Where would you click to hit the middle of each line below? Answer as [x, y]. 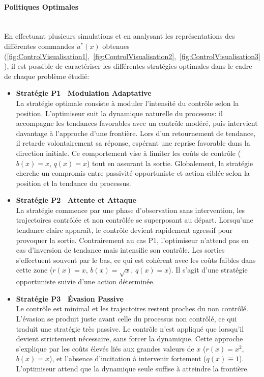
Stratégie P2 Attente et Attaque [76, 200]
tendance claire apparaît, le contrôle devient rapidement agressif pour [124, 230]
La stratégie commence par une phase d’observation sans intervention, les [130, 210]
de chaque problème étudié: [47, 76]
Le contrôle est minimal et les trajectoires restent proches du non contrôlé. [132, 308]
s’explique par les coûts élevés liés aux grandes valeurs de [105, 348]
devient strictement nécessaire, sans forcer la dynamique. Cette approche [129, 339]
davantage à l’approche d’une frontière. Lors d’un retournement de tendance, [136, 133]
